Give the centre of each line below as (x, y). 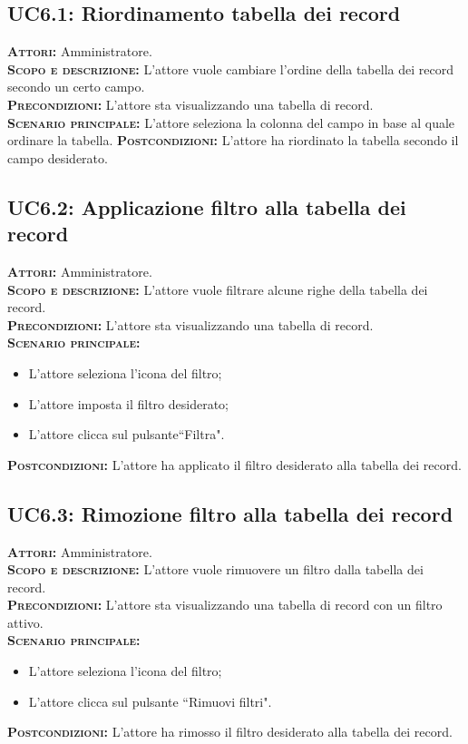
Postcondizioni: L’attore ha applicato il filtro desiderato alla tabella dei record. (234, 464)
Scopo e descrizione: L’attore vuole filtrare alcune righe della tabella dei (218, 289)
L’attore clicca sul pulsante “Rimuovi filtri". (150, 701)
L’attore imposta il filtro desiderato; (129, 403)
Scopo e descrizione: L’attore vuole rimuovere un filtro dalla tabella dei (215, 569)
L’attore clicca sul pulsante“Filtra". (127, 434)
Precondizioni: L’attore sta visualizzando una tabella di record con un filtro (225, 605)
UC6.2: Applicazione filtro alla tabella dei (207, 206)
